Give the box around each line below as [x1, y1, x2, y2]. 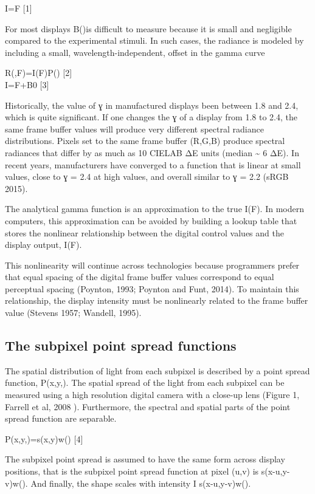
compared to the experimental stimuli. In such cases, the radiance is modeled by [5, 34, 304, 47]
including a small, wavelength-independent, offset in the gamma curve [5, 46, 265, 58]
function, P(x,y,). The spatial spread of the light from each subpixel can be [5, 376, 285, 389]
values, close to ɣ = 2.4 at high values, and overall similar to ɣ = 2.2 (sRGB [5, 170, 289, 183]
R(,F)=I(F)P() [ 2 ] [5, 66, 72, 79]
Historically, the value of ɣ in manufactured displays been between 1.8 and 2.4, [5, 98, 299, 111]
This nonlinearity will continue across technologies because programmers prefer [5, 258, 300, 271]
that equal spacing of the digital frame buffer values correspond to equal [5, 270, 274, 283]
